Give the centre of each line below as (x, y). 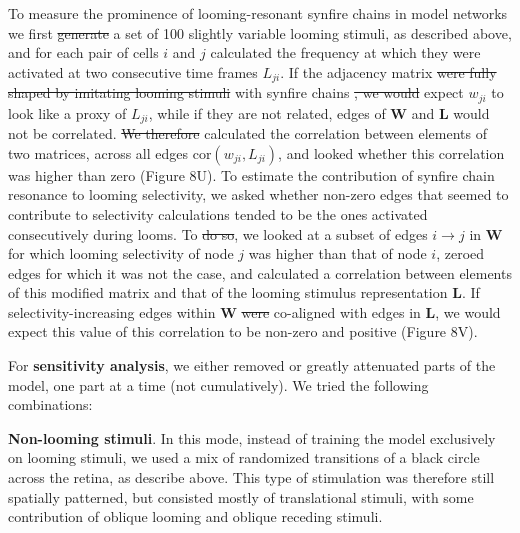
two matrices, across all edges (98, 152)
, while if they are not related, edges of (267, 112)
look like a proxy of (67, 112)
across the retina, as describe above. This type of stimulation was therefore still (251, 477)
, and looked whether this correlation (391, 152)
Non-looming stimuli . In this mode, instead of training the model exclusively (252, 437)
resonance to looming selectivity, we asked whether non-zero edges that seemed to (258, 194)
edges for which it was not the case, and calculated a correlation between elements (260, 272)
